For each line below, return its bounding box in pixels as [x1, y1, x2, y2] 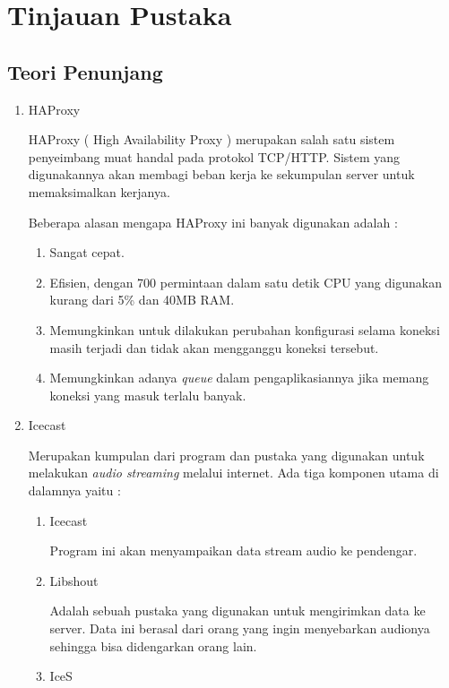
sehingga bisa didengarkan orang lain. [49, 636, 257, 655]
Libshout [49, 571, 99, 589]
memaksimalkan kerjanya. [28, 182, 170, 201]
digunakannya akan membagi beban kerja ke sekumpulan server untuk [28, 165, 415, 184]
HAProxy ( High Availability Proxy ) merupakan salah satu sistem [28, 130, 395, 149]
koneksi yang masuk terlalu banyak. [49, 385, 246, 404]
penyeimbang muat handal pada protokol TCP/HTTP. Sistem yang [28, 147, 401, 166]
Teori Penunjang [7, 57, 163, 85]
